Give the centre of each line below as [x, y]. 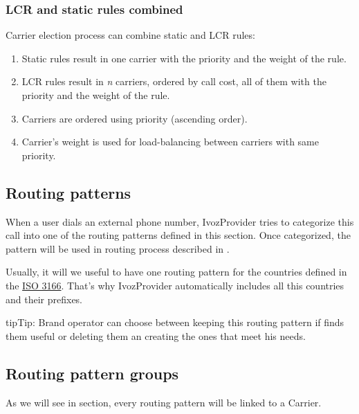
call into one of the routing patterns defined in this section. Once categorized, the [178, 235]
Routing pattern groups [92, 373]
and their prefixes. [44, 299]
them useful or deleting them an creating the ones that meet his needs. [156, 335]
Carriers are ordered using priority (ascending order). [135, 118]
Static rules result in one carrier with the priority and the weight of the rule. [184, 58]
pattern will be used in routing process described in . [118, 248]
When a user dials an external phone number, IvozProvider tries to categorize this [180, 221]
